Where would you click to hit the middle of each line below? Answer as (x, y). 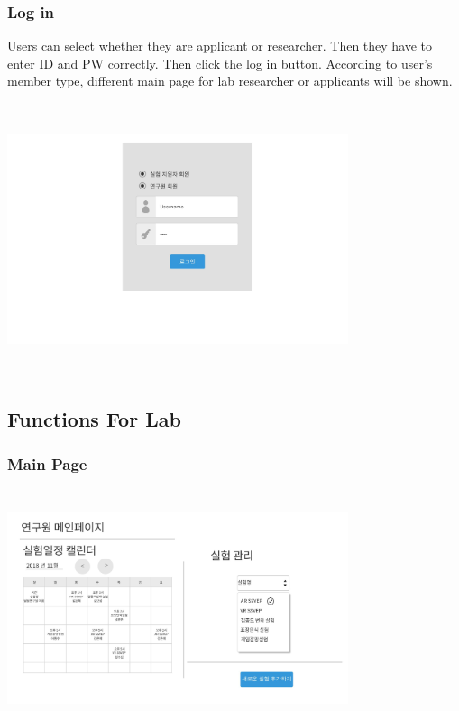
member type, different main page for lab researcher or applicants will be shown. (230, 81)
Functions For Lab (94, 419)
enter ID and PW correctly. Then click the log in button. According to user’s (220, 63)
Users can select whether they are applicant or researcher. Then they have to (220, 46)
